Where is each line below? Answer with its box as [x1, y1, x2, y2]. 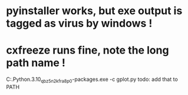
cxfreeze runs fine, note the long [6, 44, 169, 57]
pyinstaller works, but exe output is [6, 4, 183, 18]
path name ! [6, 56, 66, 70]
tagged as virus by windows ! [6, 17, 153, 30]
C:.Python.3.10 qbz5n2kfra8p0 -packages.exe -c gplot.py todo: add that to [6, 76, 178, 84]
